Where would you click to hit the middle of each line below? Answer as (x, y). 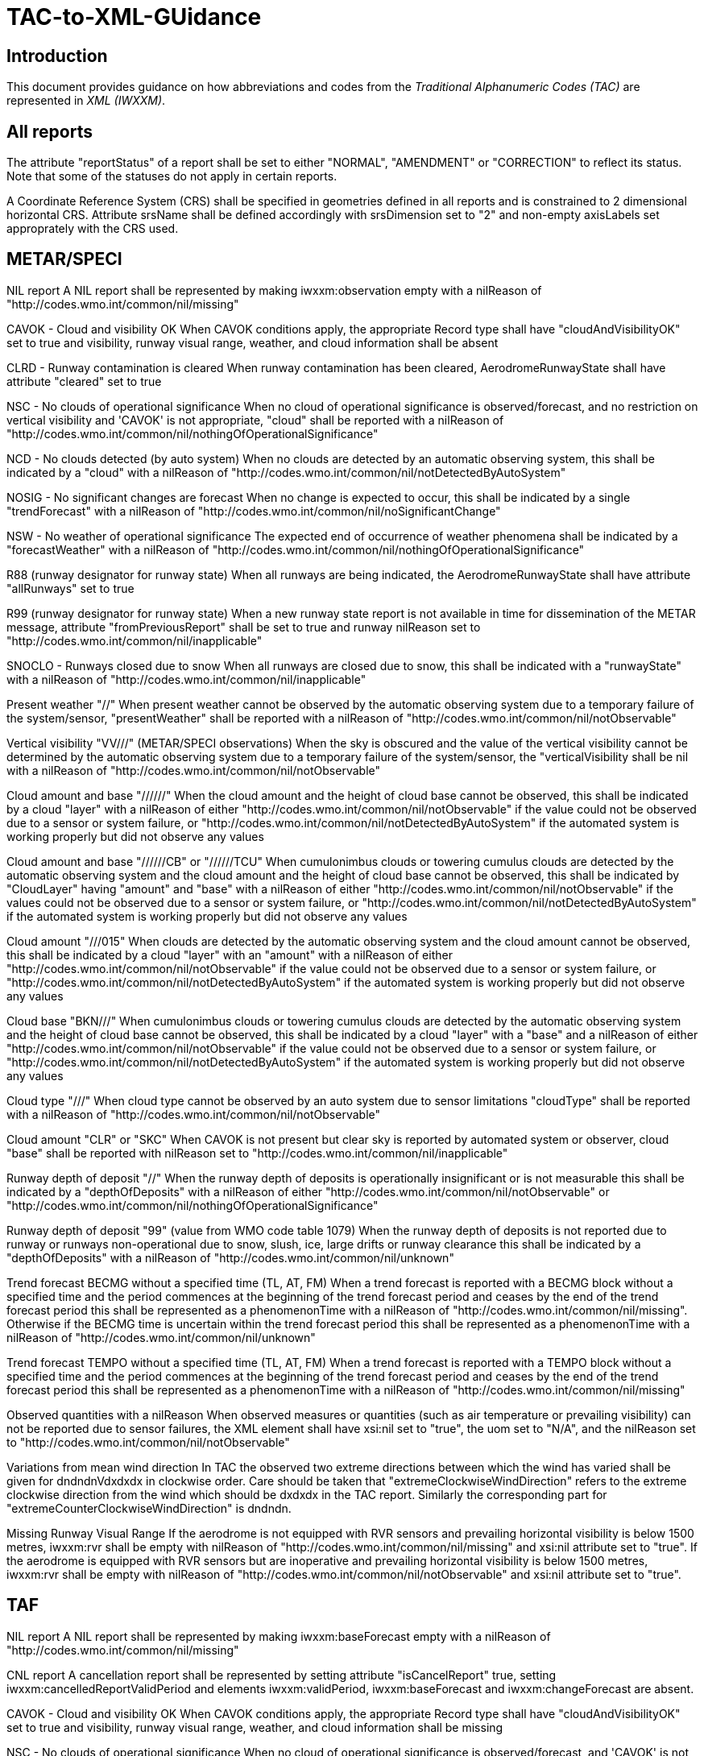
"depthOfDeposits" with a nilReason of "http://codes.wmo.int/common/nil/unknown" (230, 1257)
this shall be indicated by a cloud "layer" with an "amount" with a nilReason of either (230, 955)
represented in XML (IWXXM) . (86, 101)
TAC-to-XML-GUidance (134, 17)
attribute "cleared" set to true (84, 381)
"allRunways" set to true (70, 588)
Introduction (57, 56)
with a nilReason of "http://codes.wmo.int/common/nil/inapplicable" (186, 679)
